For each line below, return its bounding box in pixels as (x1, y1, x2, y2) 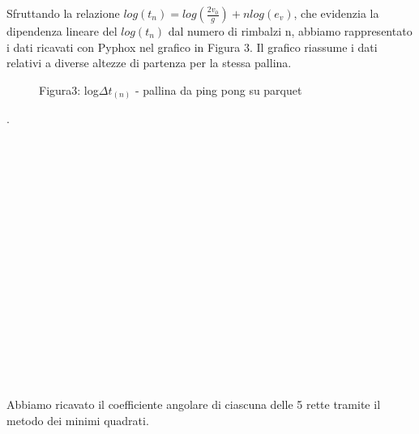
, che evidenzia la (293, 5, 379, 21)
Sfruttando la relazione (6, 5, 120, 21)
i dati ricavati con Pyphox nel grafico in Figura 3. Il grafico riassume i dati (6, 38, 378, 55)
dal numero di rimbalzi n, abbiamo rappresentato (168, 23, 413, 39)
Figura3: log (39, 81, 99, 98)
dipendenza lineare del (6, 23, 118, 39)
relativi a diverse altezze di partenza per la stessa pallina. (6, 54, 292, 71)
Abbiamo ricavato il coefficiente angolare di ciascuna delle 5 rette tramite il (6, 395, 381, 412)
